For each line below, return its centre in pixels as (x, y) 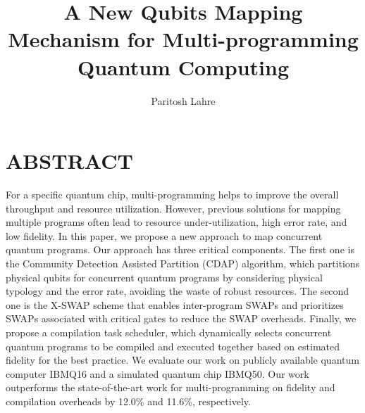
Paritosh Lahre (183, 100)
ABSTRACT (69, 161)
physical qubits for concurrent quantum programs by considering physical (164, 277)
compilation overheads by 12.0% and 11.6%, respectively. (128, 401)
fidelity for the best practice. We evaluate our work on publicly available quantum (182, 360)
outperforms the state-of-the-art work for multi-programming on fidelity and (171, 387)
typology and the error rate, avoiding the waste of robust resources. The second (178, 291)
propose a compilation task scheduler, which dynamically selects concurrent (169, 332)
